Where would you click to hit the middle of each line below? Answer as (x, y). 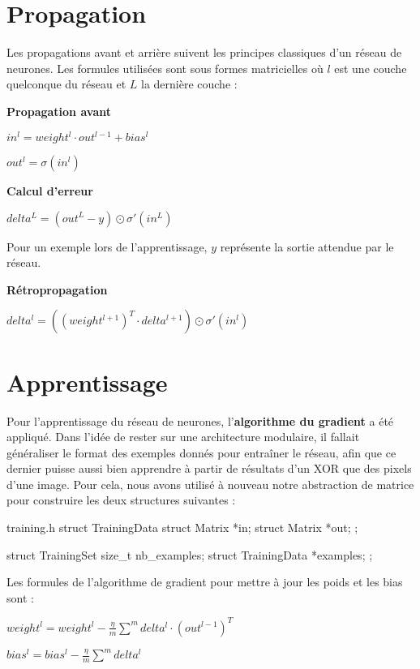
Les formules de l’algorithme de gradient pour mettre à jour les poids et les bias (205, 582)
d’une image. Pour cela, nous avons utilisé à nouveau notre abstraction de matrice (210, 484)
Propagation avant (59, 111)
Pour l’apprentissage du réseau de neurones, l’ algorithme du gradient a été (200, 420)
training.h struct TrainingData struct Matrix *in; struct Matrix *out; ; (182, 527)
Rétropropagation (57, 289)
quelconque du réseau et (66, 84)
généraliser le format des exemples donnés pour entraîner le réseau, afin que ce (201, 452)
